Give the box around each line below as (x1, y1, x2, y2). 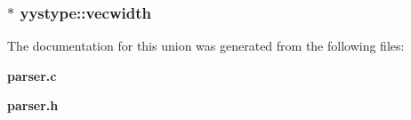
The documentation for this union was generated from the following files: (7, 36, 405, 55)
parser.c (7, 66, 57, 84)
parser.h (7, 96, 59, 115)
